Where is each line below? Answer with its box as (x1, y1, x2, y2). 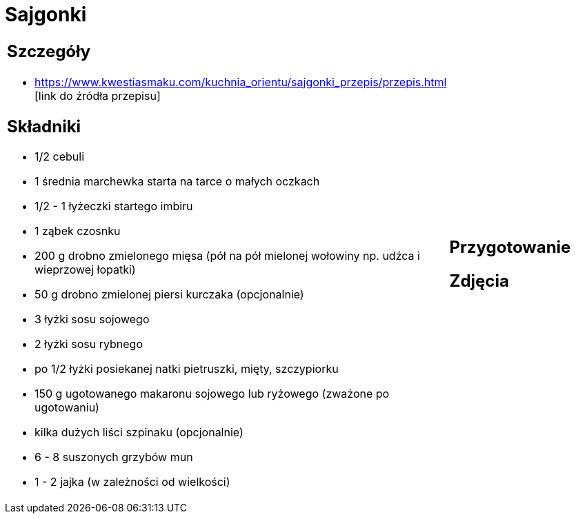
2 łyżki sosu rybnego (34, 337, 143, 352)
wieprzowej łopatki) (34, 263, 136, 277)
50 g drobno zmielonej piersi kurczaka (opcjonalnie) (34, 287, 304, 302)
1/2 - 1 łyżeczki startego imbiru (34, 199, 193, 214)
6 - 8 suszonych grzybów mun (34, 450, 193, 465)
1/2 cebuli (34, 150, 85, 164)
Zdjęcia (449, 270, 509, 291)
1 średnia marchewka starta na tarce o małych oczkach (34, 174, 320, 189)
